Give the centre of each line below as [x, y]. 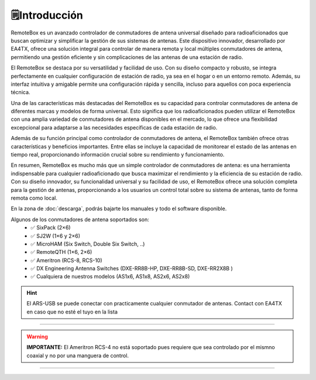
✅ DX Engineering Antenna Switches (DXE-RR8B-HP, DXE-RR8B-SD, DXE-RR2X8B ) [132, 269]
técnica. [20, 92]
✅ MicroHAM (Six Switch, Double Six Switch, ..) [88, 244]
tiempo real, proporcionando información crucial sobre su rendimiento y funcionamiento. [118, 155]
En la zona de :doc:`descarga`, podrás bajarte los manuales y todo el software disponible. [119, 209]
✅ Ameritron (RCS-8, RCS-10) [66, 260]
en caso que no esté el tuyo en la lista [72, 312]
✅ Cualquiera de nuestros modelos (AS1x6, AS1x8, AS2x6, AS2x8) [110, 277]
